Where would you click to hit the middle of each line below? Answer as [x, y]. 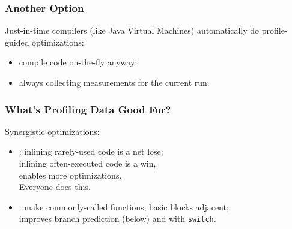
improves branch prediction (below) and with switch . [117, 219]
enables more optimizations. [70, 175]
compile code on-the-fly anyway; [78, 62]
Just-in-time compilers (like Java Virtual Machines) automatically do [132, 30]
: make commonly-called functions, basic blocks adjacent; [124, 207]
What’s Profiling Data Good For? [88, 109]
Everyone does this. [55, 187]
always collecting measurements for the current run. [114, 82]
